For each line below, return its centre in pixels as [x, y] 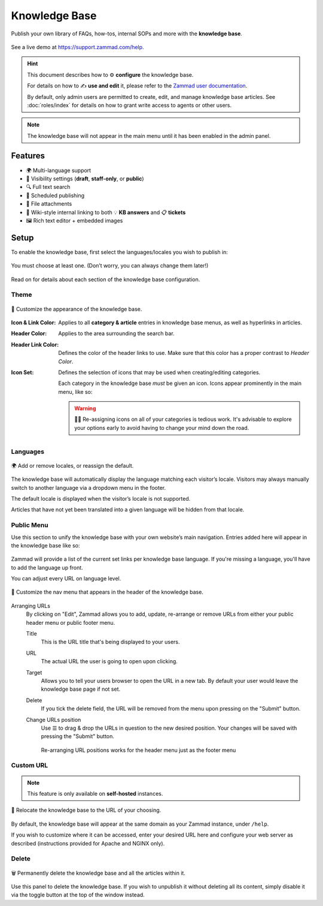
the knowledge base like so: [45, 545]
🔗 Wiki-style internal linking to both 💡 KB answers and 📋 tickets [106, 212]
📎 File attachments [49, 204]
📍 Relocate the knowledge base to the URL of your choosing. [86, 810]
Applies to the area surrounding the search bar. [116, 333]
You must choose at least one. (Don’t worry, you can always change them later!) [110, 266]
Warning [85, 408]
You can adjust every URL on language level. [66, 579]
